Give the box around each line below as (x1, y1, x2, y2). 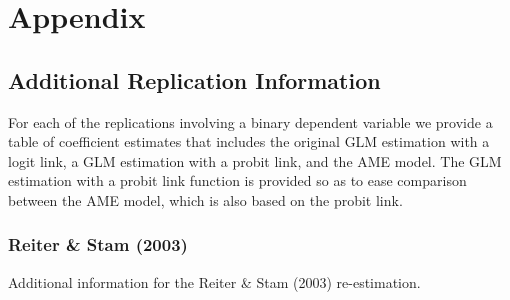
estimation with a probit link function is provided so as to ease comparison (8, 170, 467, 191)
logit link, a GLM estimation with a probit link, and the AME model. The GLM (8, 150, 502, 171)
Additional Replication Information (8, 64, 381, 95)
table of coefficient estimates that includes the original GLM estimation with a (8, 131, 490, 152)
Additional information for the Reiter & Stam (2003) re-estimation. (8, 271, 421, 292)
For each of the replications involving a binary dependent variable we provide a (8, 111, 493, 132)
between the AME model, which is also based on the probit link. (8, 189, 403, 210)
